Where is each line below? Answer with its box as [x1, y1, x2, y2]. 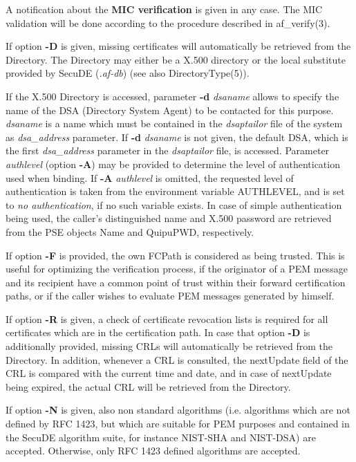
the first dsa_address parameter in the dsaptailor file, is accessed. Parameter [6, 143, 330, 158]
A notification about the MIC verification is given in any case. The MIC [6, 2, 323, 16]
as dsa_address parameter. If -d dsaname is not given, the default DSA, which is [6, 129, 348, 144]
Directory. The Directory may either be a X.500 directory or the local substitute [6, 52, 346, 66]
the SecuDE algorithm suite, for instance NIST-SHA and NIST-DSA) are [6, 429, 316, 444]
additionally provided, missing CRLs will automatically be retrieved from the [6, 339, 332, 353]
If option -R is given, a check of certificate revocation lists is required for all [6, 311, 328, 326]
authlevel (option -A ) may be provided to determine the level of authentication [6, 156, 340, 171]
